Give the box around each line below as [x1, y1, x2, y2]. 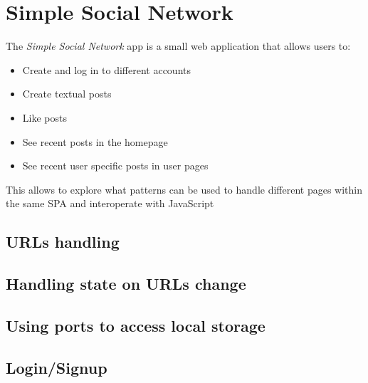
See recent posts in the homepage [22, 134, 168, 149]
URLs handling [6, 231, 120, 253]
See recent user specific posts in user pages [22, 158, 209, 173]
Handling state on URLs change [6, 273, 246, 295]
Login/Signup [6, 356, 107, 378]
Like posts [22, 110, 67, 125]
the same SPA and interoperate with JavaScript [6, 196, 214, 211]
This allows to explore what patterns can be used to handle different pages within [6, 182, 362, 196]
